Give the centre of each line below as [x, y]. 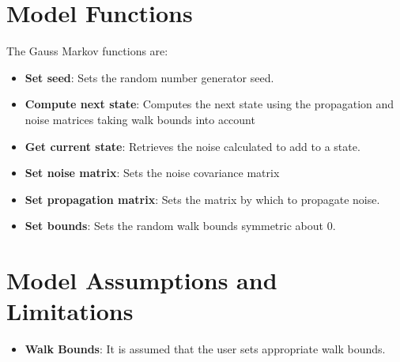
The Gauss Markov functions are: [87, 51]
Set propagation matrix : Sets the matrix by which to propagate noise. [202, 199]
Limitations [70, 311]
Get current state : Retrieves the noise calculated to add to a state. [192, 146]
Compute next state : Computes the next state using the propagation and [209, 104]
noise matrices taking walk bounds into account [140, 119]
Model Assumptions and [142, 280]
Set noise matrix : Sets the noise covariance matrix [152, 173]
